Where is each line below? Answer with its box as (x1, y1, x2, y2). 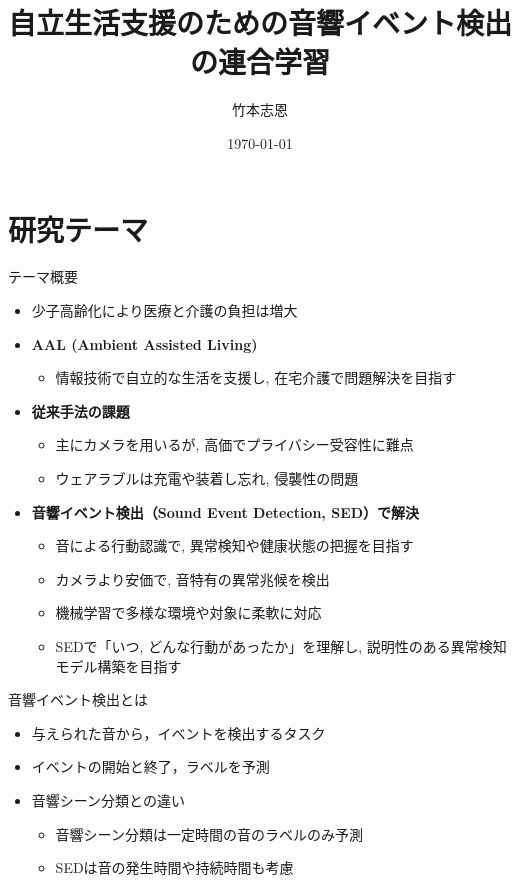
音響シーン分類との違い (31, 789, 185, 810)
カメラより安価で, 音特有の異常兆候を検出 (55, 568, 330, 589)
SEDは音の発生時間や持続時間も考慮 (55, 857, 294, 878)
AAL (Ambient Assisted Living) (31, 333, 258, 354)
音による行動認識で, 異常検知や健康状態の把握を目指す (55, 535, 414, 556)
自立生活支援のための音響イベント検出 (8, 2, 513, 43)
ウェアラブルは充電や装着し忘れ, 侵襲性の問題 (55, 468, 359, 488)
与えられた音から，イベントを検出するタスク (31, 722, 326, 743)
